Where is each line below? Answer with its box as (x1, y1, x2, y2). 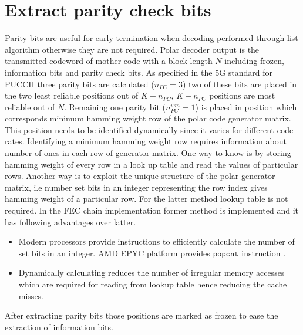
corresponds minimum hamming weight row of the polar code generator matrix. (5, 112, 291, 124)
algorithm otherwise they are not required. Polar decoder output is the (5, 43, 260, 55)
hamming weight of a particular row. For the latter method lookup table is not (5, 192, 288, 205)
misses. (18, 289, 44, 302)
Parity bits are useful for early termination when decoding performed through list (5, 32, 298, 44)
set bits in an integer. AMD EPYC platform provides (18, 246, 210, 259)
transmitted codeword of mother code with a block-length (5, 55, 213, 67)
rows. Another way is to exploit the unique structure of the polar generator (5, 170, 275, 182)
